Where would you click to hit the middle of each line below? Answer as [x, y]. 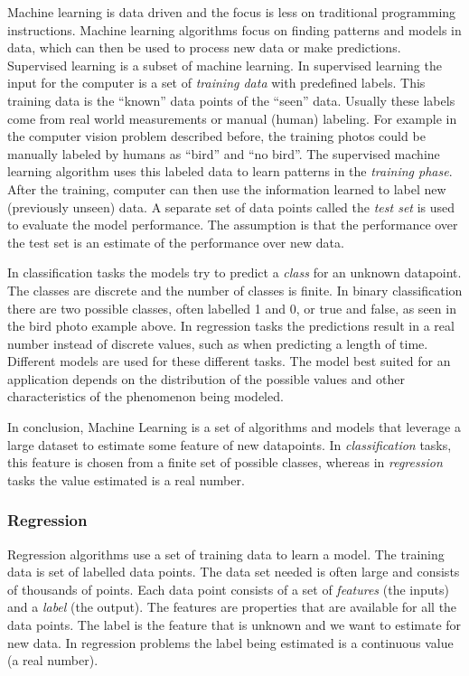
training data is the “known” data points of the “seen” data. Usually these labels [231, 100]
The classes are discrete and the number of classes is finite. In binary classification [235, 290]
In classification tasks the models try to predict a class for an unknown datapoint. [234, 272]
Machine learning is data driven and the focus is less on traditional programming [232, 12]
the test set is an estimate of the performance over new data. [176, 242]
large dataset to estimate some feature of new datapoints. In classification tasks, [230, 444]
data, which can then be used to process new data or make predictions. [204, 47]
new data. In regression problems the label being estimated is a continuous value [230, 642]
